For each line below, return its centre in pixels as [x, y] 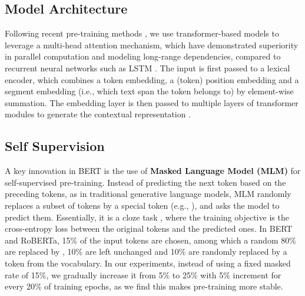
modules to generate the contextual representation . [98, 114]
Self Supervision [55, 146]
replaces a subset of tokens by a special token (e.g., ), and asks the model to [142, 205]
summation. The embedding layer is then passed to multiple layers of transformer [152, 102]
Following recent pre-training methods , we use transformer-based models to [142, 33]
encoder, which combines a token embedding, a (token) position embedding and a [152, 79]
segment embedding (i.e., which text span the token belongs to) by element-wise [149, 91]
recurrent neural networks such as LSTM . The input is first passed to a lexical [147, 68]
